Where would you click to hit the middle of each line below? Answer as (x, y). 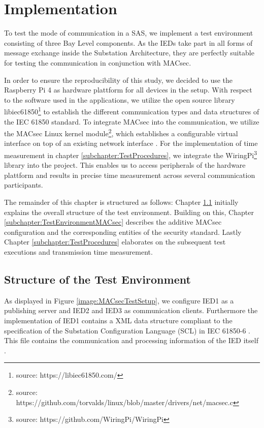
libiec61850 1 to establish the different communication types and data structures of (132, 111)
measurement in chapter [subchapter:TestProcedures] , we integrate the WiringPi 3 (130, 154)
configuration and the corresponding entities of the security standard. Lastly (123, 232)
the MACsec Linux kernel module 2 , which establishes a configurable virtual (121, 132)
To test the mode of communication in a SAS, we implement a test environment (129, 33)
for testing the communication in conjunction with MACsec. (98, 62)
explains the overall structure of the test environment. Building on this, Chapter (129, 212)
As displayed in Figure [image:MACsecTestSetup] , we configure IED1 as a (119, 300)
